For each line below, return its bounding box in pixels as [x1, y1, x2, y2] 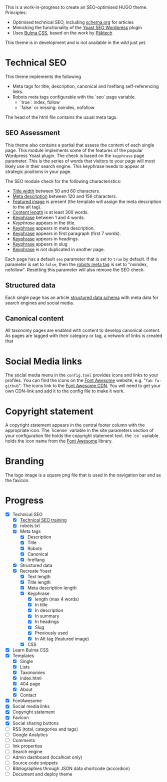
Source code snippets [12, 759, 58, 765]
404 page [19, 681, 40, 686]
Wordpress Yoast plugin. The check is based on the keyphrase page [5, 152, 144, 158]
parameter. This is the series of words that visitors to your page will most [5, 157, 155, 164]
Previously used [34, 630, 68, 636]
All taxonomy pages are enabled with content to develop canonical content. [5, 327, 161, 333]
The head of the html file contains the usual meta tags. [5, 114, 117, 120]
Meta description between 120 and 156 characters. [12, 193, 117, 199]
